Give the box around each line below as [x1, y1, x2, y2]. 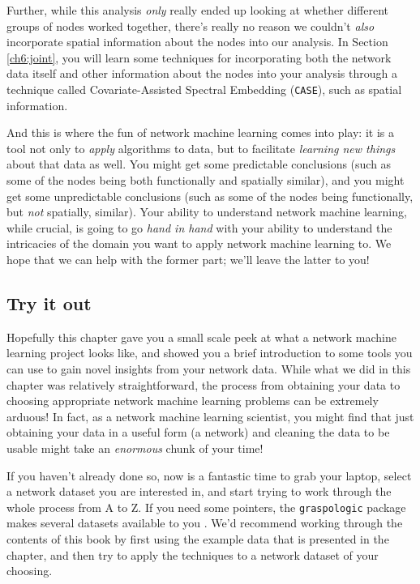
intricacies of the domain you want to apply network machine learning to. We [6, 235, 392, 252]
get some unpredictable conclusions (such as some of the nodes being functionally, [6, 187, 414, 204]
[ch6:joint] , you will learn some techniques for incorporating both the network [6, 49, 392, 66]
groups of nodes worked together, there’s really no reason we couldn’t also [6, 17, 375, 34]
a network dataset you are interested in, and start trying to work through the [6, 483, 392, 500]
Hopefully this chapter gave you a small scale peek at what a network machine [6, 328, 396, 345]
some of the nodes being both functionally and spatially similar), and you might [6, 172, 405, 188]
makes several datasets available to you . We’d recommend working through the [6, 514, 403, 531]
